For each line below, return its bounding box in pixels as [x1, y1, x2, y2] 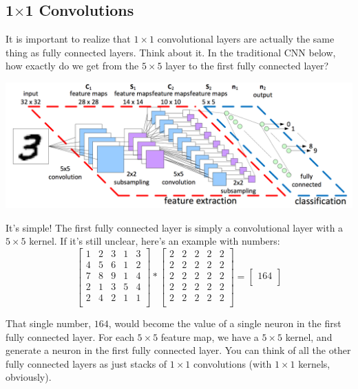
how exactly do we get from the [6, 58, 139, 73]
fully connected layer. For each [6, 329, 134, 344]
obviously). [6, 370, 52, 384]
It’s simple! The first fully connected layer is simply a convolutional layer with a [6, 220, 344, 234]
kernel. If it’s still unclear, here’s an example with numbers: [29, 234, 280, 248]
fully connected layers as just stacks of [6, 356, 167, 370]
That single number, [6, 316, 92, 331]
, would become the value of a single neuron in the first [108, 316, 341, 331]
